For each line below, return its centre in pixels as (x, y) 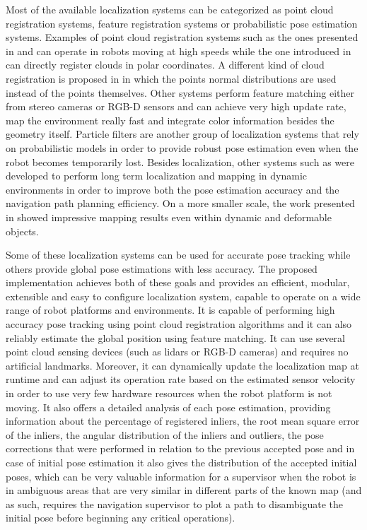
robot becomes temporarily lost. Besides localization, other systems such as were (180, 161)
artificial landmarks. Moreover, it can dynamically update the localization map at (182, 365)
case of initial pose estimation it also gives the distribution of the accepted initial (181, 462)
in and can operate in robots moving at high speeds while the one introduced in (179, 51)
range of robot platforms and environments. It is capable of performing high (170, 310)
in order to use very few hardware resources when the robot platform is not (169, 393)
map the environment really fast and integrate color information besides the (170, 120)
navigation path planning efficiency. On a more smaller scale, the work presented (180, 203)
